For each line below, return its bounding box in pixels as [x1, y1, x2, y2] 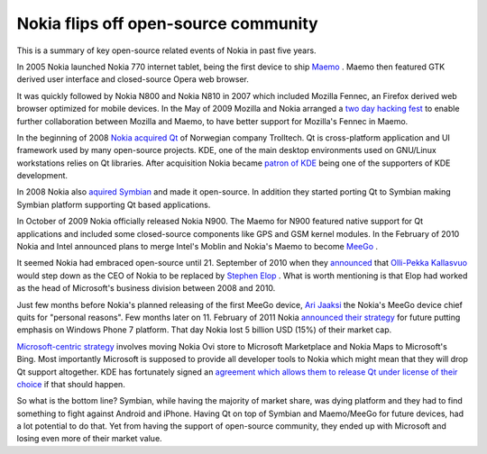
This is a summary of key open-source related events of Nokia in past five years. [16, 45, 317, 56]
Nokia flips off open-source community [16, 14, 319, 33]
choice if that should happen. [16, 378, 125, 389]
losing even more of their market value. [16, 433, 162, 444]
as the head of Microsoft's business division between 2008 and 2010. [16, 283, 276, 294]
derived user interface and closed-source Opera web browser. [16, 74, 250, 85]
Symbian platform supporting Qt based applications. [16, 199, 211, 210]
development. [16, 170, 68, 181]
